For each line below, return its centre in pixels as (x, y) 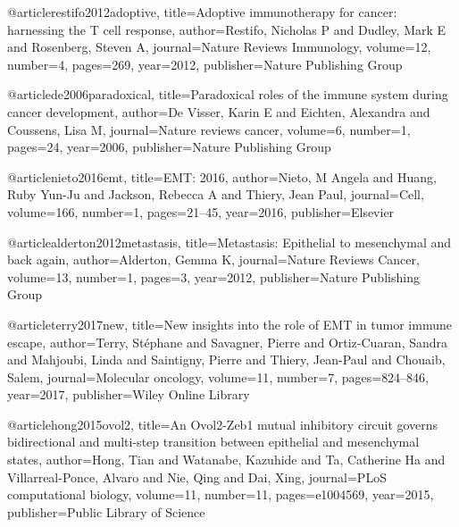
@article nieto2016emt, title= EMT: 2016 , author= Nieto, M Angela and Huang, (222, 176)
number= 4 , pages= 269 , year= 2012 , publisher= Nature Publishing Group (205, 64)
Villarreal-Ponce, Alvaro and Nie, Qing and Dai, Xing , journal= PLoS (197, 477)
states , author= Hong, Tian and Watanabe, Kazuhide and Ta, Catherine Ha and (226, 460)
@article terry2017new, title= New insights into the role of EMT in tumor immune (229, 324)
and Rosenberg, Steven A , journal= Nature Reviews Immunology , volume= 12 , (219, 47)
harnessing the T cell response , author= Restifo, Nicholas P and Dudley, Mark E (227, 29)
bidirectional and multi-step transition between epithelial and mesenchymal (213, 442)
